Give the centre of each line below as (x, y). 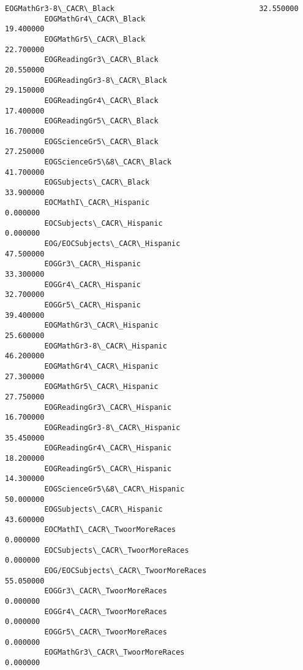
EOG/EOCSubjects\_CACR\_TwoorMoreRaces (125, 571)
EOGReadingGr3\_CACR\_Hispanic (108, 407)
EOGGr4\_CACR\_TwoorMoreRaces (106, 611)
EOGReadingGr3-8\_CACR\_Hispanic (112, 427)
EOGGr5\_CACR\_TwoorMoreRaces (106, 632)
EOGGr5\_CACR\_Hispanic (92, 305)
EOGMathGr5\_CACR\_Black (95, 39)
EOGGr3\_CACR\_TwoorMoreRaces (106, 591)
